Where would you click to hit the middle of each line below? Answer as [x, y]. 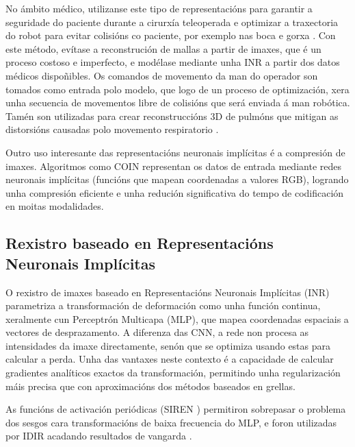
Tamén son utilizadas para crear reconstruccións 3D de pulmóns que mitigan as [172, 116]
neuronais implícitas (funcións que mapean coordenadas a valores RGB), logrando [177, 179]
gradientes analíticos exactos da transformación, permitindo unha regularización [173, 373]
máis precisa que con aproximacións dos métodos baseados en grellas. [150, 386]
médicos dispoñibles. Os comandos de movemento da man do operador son [162, 75]
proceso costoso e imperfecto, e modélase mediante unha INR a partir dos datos [173, 62]
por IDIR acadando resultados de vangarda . [99, 436]
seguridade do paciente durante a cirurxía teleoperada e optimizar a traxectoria [172, 22]
